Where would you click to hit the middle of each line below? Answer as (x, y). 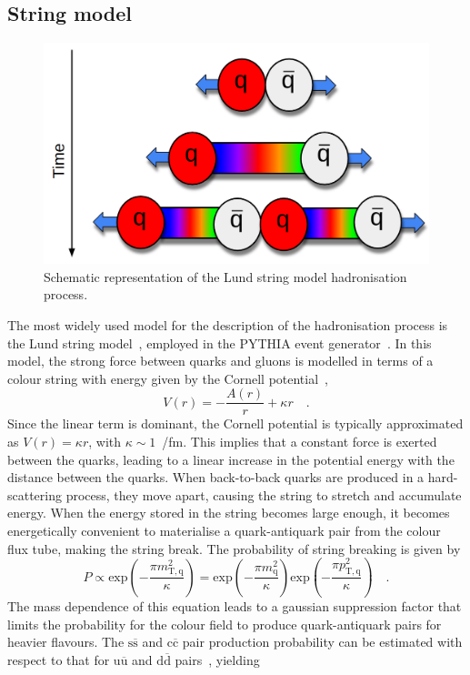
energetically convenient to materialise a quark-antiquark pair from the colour (224, 531)
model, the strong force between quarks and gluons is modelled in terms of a (220, 361)
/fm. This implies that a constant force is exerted (300, 442)
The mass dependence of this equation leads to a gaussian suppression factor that (235, 605)
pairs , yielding (217, 659)
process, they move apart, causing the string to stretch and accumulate (264, 494)
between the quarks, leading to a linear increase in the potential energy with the (231, 459)
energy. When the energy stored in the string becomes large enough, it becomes (229, 513)
